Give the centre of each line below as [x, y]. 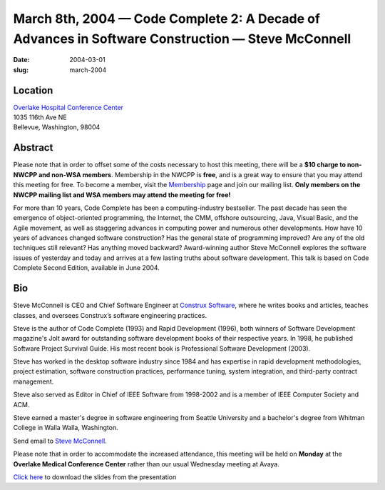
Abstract [33, 147]
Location [33, 90]
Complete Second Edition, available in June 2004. [86, 268]
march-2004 [88, 70]
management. [34, 381]
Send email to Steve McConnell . [60, 441]
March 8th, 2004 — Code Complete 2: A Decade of [167, 19]
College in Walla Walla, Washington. [66, 428]
